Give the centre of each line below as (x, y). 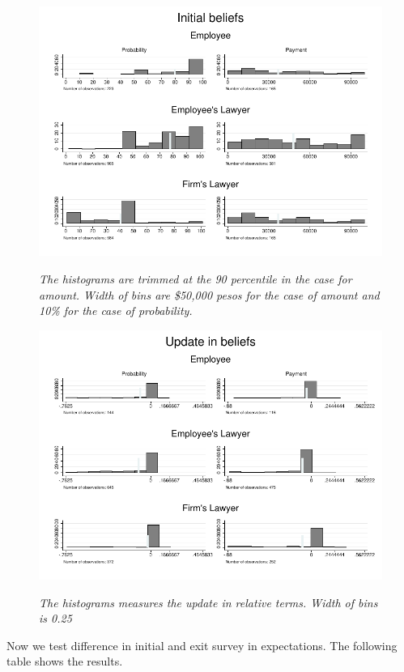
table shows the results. (65, 661)
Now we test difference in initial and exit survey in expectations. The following (202, 645)
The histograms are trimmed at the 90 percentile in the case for (196, 278)
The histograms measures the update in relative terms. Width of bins (208, 602)
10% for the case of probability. (116, 310)
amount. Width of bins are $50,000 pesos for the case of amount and (209, 294)
